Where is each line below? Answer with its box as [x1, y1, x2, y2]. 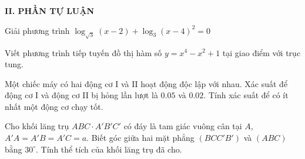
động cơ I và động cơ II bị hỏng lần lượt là [5, 89, 158, 101]
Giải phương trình [5, 24, 70, 36]
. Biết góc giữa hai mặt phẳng [86, 132, 195, 144]
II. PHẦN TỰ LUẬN [5, 5, 95, 16]
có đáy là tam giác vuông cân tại [123, 120, 242, 132]
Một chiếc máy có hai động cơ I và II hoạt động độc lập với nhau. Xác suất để [5, 77, 288, 89]
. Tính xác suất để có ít [203, 89, 289, 101]
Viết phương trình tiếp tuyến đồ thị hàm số [5, 46, 162, 58]
